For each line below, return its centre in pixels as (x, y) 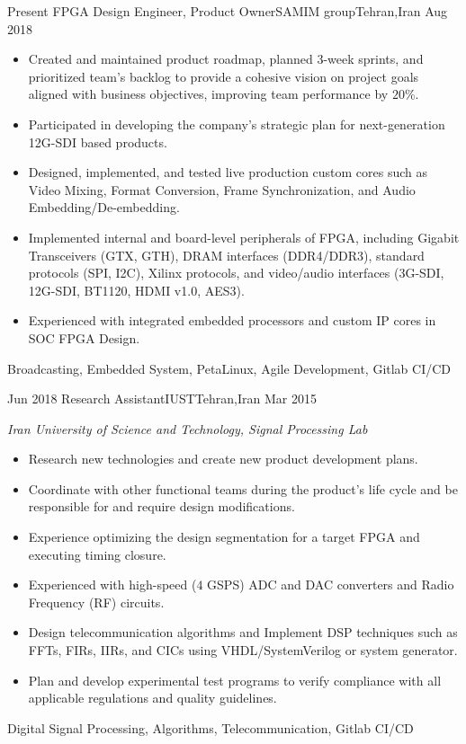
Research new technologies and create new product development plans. (223, 459)
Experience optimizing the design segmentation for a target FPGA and (224, 537)
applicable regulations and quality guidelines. (152, 698)
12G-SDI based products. (98, 142)
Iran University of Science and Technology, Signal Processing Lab (188, 428)
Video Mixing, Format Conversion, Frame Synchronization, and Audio (222, 189)
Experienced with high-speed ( (112, 585)
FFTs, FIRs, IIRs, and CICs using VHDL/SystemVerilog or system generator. (243, 650)
